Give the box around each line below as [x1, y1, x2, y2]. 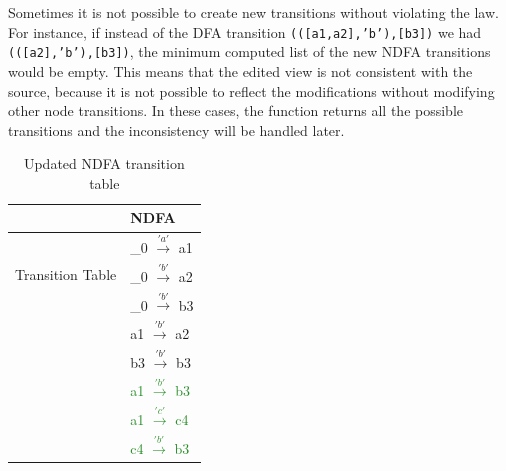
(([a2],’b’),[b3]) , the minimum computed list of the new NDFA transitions [8, 41, 491, 62]
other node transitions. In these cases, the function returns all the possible [8, 100, 463, 121]
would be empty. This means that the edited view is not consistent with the [8, 60, 473, 81]
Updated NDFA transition [23, 153, 185, 174]
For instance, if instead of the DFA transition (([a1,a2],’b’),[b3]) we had [8, 21, 482, 42]
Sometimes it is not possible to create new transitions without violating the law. [8, 2, 499, 22]
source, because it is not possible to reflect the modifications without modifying [8, 80, 495, 101]
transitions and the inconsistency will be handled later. [8, 119, 345, 140]
